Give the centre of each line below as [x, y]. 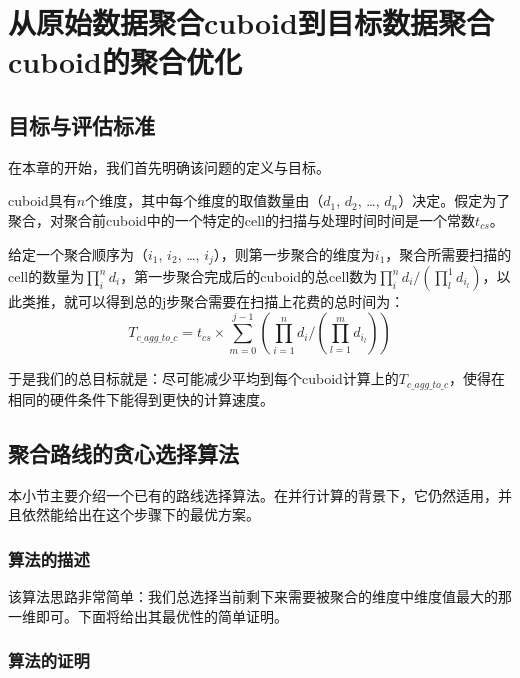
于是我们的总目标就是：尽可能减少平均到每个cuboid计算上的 [203, 378]
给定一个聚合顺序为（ [78, 253]
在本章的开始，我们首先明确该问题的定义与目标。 [169, 166]
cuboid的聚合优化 [125, 61]
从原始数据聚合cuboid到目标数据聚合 [251, 22]
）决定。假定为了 [454, 200]
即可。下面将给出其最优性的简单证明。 [161, 615]
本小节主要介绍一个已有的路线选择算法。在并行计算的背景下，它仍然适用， [253, 494]
